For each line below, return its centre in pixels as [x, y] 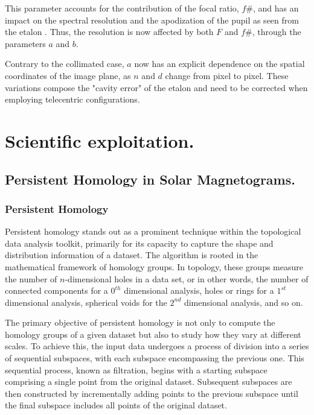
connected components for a [56, 290]
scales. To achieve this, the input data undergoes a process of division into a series [157, 346]
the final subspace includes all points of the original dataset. [116, 405]
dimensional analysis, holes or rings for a [199, 290]
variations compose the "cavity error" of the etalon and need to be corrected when [156, 87]
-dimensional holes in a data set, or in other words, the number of [187, 278]
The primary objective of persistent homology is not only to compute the [140, 322]
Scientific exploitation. [100, 140]
